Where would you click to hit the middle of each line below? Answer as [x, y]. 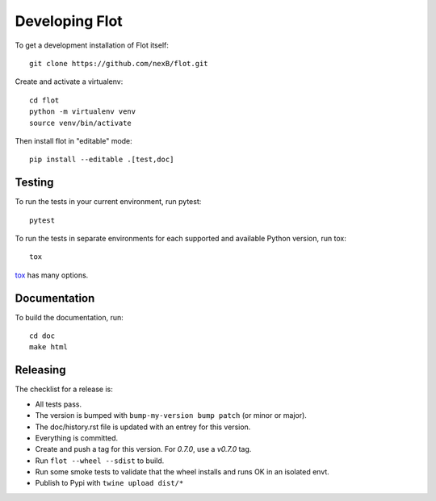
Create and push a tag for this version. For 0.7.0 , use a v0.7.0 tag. [143, 449]
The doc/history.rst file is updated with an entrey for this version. [143, 427]
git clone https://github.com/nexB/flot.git [119, 63]
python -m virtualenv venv [83, 112]
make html [48, 347]
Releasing [40, 370]
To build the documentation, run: [69, 317]
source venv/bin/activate [81, 123]
